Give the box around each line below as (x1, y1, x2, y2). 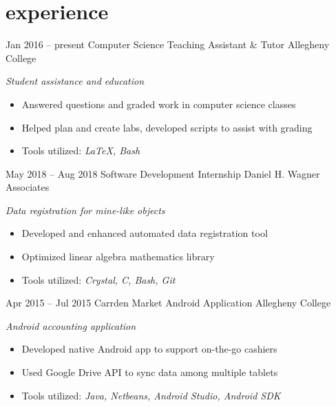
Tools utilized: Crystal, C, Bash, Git (21, 272, 176, 286)
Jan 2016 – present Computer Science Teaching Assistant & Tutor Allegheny (6, 37, 330, 52)
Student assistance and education (6, 74, 145, 88)
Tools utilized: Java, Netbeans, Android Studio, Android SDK (21, 388, 281, 402)
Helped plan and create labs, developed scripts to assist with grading (21, 120, 313, 134)
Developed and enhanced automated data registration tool (21, 226, 268, 240)
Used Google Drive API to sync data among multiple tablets (21, 365, 278, 379)
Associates (6, 180, 50, 194)
